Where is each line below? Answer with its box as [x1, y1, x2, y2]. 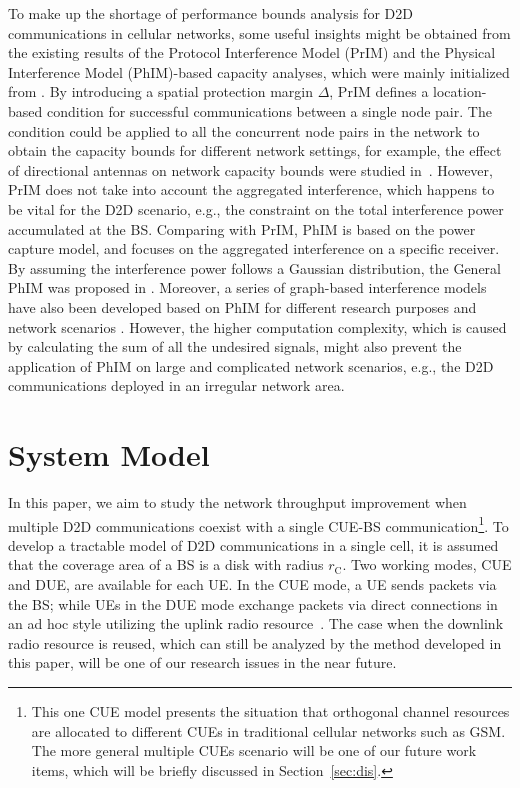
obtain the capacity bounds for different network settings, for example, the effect [8, 140, 502, 161]
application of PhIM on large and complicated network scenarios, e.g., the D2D [8, 355, 494, 376]
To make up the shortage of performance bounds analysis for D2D [8, 3, 413, 23]
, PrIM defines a [329, 81, 429, 102]
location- [433, 81, 487, 102]
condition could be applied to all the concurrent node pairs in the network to [8, 120, 480, 141]
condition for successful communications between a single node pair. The [46, 100, 492, 121]
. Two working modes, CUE [342, 554, 512, 575]
